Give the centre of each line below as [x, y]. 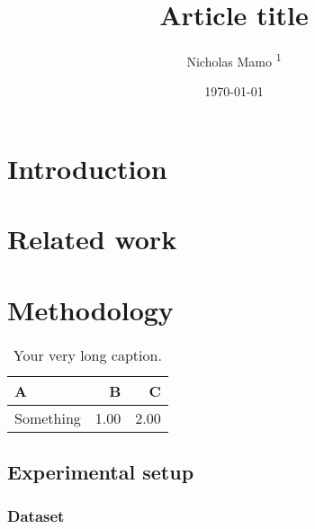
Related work [92, 239]
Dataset [36, 516]
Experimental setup [101, 472]
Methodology [90, 309]
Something [48, 417]
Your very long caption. [87, 354]
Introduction [87, 168]
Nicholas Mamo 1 [234, 60]
